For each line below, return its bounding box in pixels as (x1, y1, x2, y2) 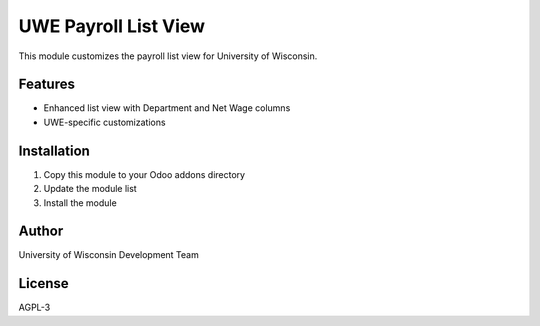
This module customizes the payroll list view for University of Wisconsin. (18, 50, 318, 62)
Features (18, 76, 75, 93)
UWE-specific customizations (43, 116, 166, 128)
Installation (18, 142, 90, 159)
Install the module (43, 196, 117, 209)
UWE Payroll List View (18, 15, 205, 37)
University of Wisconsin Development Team (18, 249, 199, 261)
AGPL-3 (18, 301, 51, 314)
